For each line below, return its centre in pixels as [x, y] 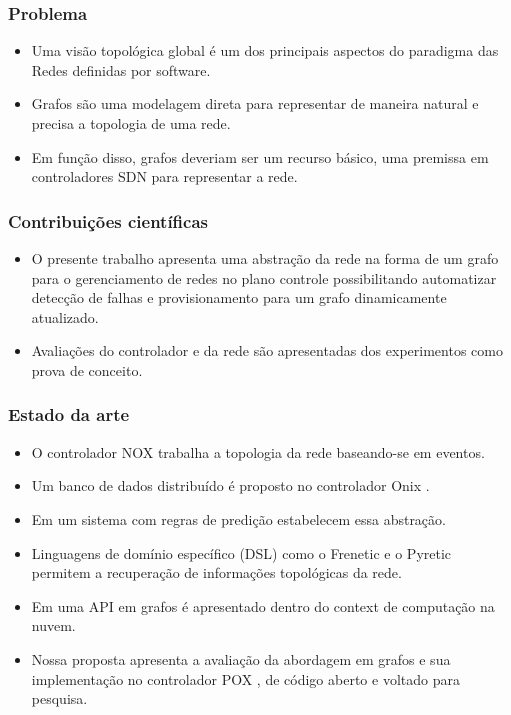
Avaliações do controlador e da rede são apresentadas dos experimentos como [267, 350]
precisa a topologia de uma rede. [131, 123]
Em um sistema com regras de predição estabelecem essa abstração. [238, 518]
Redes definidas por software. [121, 69]
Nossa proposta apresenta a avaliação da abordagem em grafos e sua [241, 658]
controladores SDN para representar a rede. [164, 176]
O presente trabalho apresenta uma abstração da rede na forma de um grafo [265, 258]
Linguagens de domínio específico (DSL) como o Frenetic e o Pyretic [241, 552]
